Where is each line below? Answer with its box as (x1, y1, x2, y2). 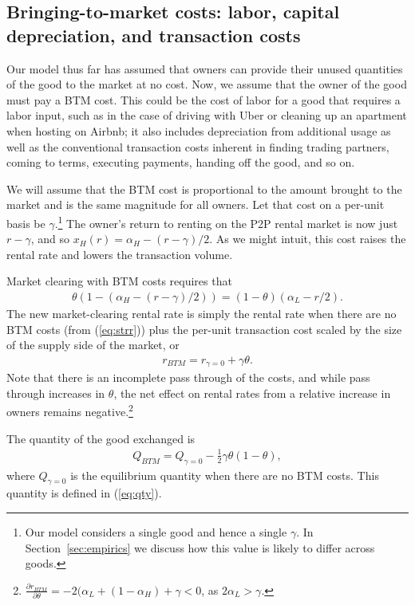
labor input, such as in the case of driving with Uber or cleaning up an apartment (6, 107, 407, 124)
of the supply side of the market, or (6, 336, 180, 353)
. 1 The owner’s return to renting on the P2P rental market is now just (54, 212, 398, 231)
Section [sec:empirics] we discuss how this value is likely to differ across (25, 539, 375, 556)
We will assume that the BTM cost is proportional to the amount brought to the (6, 180, 402, 197)
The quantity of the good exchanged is (6, 430, 196, 446)
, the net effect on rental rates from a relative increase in (113, 384, 391, 401)
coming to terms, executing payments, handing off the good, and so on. (6, 154, 355, 171)
